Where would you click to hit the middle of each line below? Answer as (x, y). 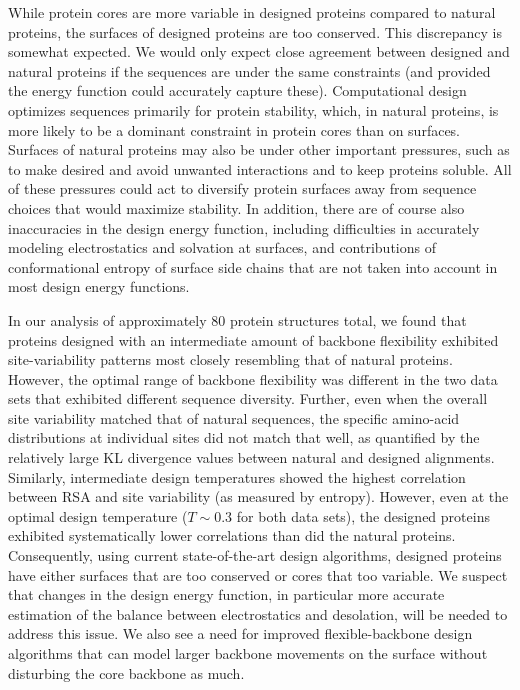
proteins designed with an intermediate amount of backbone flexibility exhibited (253, 339)
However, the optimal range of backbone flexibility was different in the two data (253, 378)
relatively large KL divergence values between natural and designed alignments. (251, 457)
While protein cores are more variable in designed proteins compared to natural (252, 12)
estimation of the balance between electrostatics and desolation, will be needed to (258, 613)
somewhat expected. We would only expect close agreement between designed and (259, 51)
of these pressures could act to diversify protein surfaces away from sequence (242, 188)
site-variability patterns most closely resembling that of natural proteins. (230, 359)
